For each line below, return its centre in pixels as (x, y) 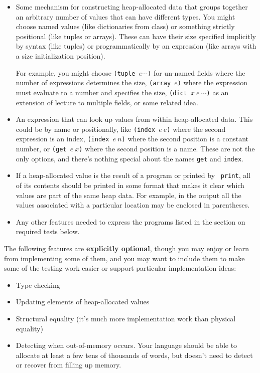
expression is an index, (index (62, 139)
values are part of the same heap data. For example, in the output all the (128, 195)
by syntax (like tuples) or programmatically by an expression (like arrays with (136, 46)
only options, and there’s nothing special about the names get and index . (129, 158)
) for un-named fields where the (197, 72)
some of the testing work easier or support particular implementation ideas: (120, 268)
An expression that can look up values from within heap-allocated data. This (134, 119)
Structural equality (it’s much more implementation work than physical (126, 318)
